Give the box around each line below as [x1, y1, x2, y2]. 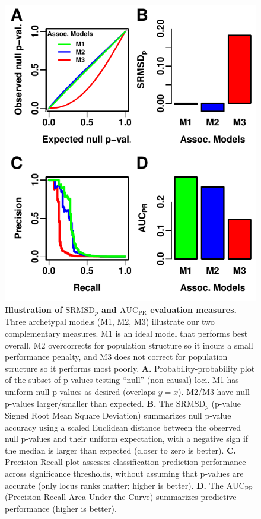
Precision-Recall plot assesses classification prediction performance [5, 455, 246, 468]
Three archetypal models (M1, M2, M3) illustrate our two [5, 315, 215, 328]
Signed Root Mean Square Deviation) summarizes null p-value [5, 409, 231, 421]
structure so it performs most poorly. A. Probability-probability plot [5, 362, 255, 374]
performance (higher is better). [5, 502, 117, 514]
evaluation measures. [150, 303, 237, 315]
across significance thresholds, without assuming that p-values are [5, 467, 244, 479]
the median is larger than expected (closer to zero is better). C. [5, 444, 237, 456]
